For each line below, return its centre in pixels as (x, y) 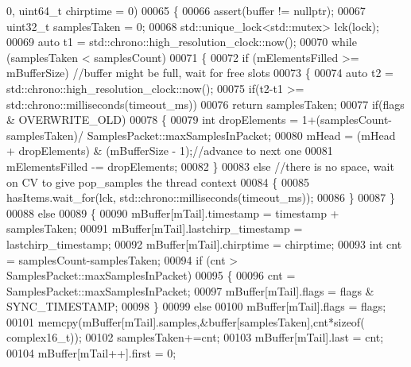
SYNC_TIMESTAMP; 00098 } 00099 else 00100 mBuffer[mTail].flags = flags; (196, 306)
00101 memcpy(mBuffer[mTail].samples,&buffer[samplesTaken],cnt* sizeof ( (186, 321)
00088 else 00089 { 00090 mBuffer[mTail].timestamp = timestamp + (173, 212)
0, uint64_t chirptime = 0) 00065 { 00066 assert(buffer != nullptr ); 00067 (186, 10)
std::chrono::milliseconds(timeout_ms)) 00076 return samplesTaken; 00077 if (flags (205, 104)
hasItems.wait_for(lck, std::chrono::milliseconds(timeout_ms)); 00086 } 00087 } (201, 197)
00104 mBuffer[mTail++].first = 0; (91, 353)
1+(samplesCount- (347, 120)
